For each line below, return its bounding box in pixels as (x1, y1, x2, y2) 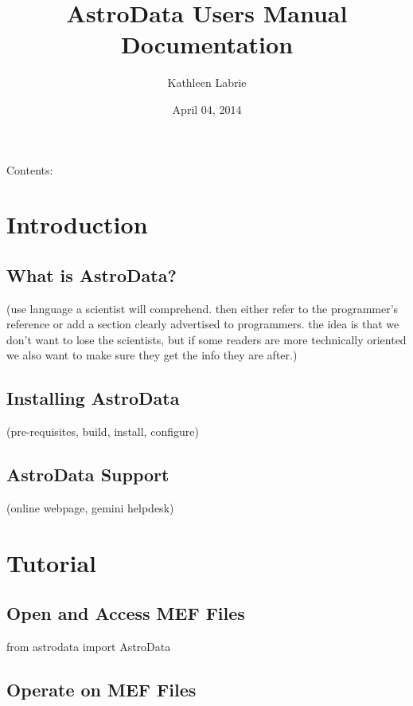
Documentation (120, 28, 294, 61)
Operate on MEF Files (6, 677, 197, 702)
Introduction (6, 208, 148, 241)
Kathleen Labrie (167, 74, 247, 91)
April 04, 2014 (172, 100, 242, 117)
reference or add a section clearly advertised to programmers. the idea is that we (6, 316, 399, 332)
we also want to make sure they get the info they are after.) (6, 347, 298, 363)
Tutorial (6, 546, 97, 579)
